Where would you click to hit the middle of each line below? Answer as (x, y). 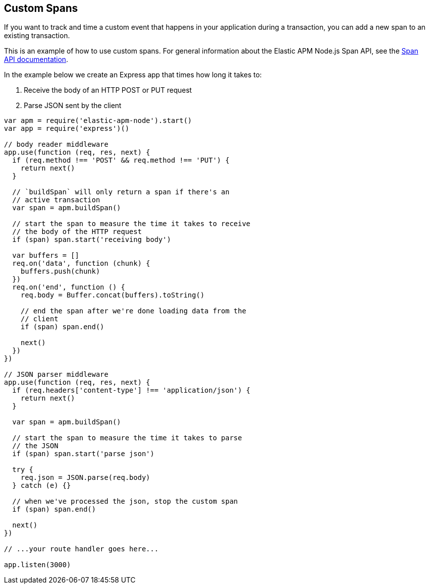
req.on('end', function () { (69, 287)
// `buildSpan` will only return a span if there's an (121, 192)
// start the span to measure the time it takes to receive (131, 224)
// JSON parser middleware (56, 375)
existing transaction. (37, 36)
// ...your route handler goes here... (81, 549)
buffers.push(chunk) (60, 271)
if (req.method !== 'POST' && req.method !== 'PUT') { (121, 160)
